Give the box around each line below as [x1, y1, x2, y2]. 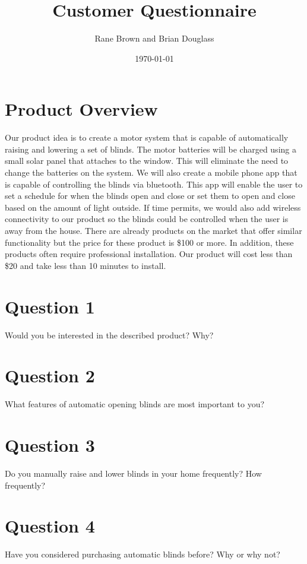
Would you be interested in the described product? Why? [5, 328, 214, 341]
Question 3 [5, 433, 95, 457]
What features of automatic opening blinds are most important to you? [5, 398, 265, 410]
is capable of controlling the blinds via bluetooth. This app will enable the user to [5, 178, 303, 190]
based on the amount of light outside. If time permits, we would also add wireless [5, 201, 301, 213]
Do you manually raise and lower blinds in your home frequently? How [5, 467, 262, 479]
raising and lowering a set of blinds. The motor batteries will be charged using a [5, 142, 296, 155]
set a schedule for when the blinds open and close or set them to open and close [5, 189, 295, 202]
